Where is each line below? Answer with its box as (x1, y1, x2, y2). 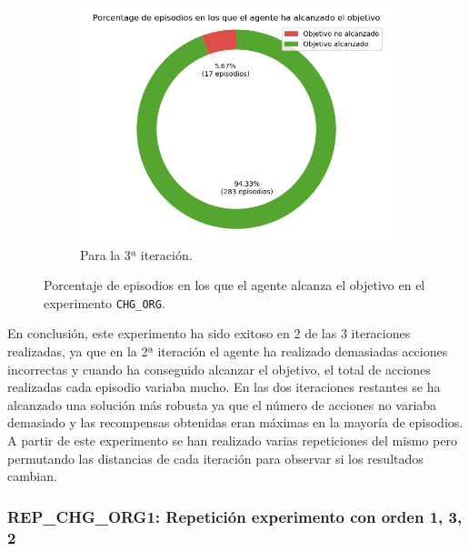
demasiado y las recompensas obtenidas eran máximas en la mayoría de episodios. (7, 413, 464, 432)
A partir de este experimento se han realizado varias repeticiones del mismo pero (7, 431, 457, 449)
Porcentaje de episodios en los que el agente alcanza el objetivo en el (44, 275, 425, 295)
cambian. (7, 466, 57, 486)
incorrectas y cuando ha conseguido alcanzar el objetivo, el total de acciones (7, 359, 431, 378)
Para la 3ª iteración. (80, 245, 193, 264)
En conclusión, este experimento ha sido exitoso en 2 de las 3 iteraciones (7, 324, 411, 343)
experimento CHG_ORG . (44, 293, 165, 312)
